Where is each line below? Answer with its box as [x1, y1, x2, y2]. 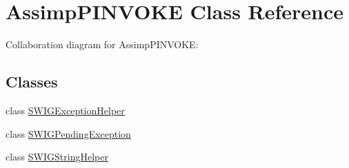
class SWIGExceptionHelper [6, 103, 125, 117]
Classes [6, 71, 58, 92]
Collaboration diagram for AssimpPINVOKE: [6, 37, 199, 52]
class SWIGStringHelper [6, 149, 108, 164]
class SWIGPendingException [6, 126, 131, 140]
